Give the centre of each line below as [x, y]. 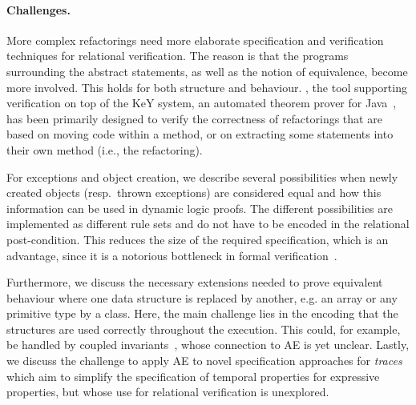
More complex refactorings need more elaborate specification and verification [195, 40]
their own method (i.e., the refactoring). [105, 149]
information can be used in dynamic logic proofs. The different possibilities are [200, 208]
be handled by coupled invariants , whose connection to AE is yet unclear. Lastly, [208, 345]
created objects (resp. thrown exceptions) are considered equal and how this [194, 192]
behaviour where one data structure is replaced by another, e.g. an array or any [202, 297]
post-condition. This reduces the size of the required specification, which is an [198, 239]
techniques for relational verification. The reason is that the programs [178, 56]
